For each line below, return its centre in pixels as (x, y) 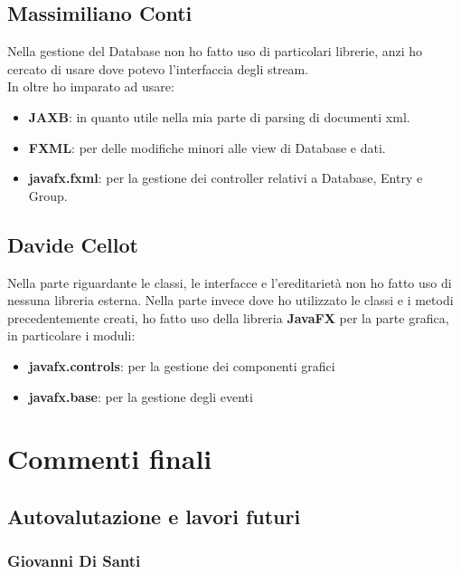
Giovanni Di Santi (74, 561)
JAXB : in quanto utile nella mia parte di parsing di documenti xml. (219, 116)
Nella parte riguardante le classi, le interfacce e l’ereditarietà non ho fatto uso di (230, 282)
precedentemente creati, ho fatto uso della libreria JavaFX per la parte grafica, (228, 317)
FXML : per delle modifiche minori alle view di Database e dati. (207, 147)
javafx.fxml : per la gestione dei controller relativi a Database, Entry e (226, 178)
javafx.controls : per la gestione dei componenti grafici (182, 365)
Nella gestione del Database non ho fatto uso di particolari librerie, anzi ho (215, 51)
